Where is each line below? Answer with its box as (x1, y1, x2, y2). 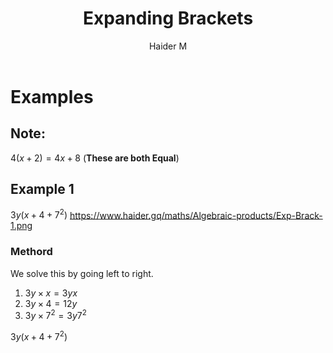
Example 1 (10, 181, 75, 198)
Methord (10, 245, 53, 259)
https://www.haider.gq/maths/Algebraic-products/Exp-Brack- (69, 209, 323, 221)
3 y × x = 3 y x (24, 287, 78, 299)
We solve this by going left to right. (10, 267, 154, 279)
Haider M (148, 40, 188, 52)
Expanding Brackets (82, 7, 254, 30)
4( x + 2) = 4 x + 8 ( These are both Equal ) (10, 152, 180, 164)
